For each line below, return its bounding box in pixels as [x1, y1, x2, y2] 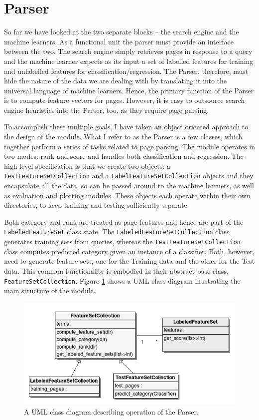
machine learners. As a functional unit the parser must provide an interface [4, 36, 234, 46]
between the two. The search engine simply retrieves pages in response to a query [4, 46, 253, 56]
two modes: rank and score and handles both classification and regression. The [4, 151, 244, 161]
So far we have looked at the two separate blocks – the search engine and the [4, 26, 239, 37]
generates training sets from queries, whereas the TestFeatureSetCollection [4, 236, 241, 247]
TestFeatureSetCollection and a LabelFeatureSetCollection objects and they [4, 170, 254, 181]
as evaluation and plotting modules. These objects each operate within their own [4, 190, 251, 200]
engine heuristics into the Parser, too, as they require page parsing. [4, 104, 209, 115]
